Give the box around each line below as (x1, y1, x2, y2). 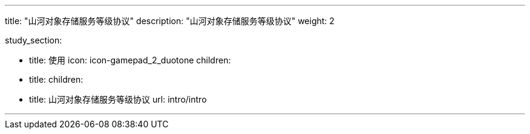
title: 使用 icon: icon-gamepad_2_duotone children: (29, 55, 231, 65)
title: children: (29, 74, 83, 85)
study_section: (5, 35, 62, 45)
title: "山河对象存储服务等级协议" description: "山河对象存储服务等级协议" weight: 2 (5, 16, 335, 26)
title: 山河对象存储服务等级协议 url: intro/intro (29, 94, 207, 104)
